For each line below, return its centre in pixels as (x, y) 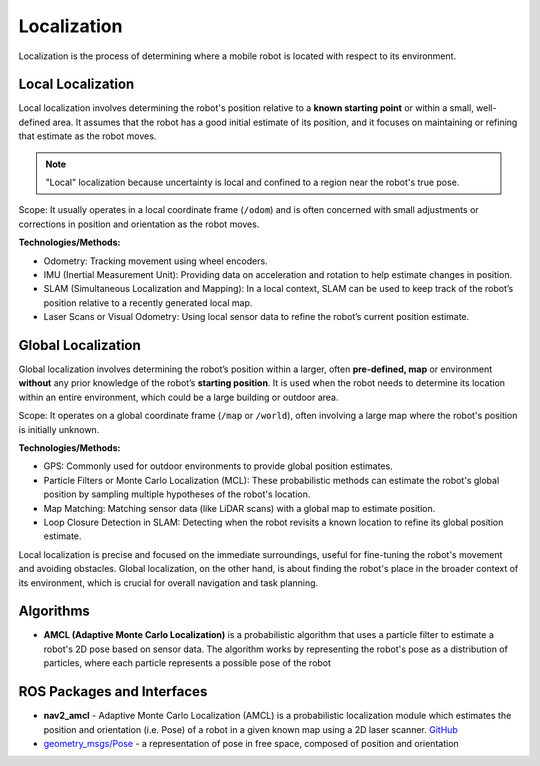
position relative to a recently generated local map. (148, 302)
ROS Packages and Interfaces (113, 691)
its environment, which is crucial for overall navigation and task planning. (168, 582)
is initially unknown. (59, 429)
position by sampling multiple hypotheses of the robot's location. (177, 494)
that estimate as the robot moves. (87, 136)
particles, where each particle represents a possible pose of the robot (187, 663)
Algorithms (54, 611)
